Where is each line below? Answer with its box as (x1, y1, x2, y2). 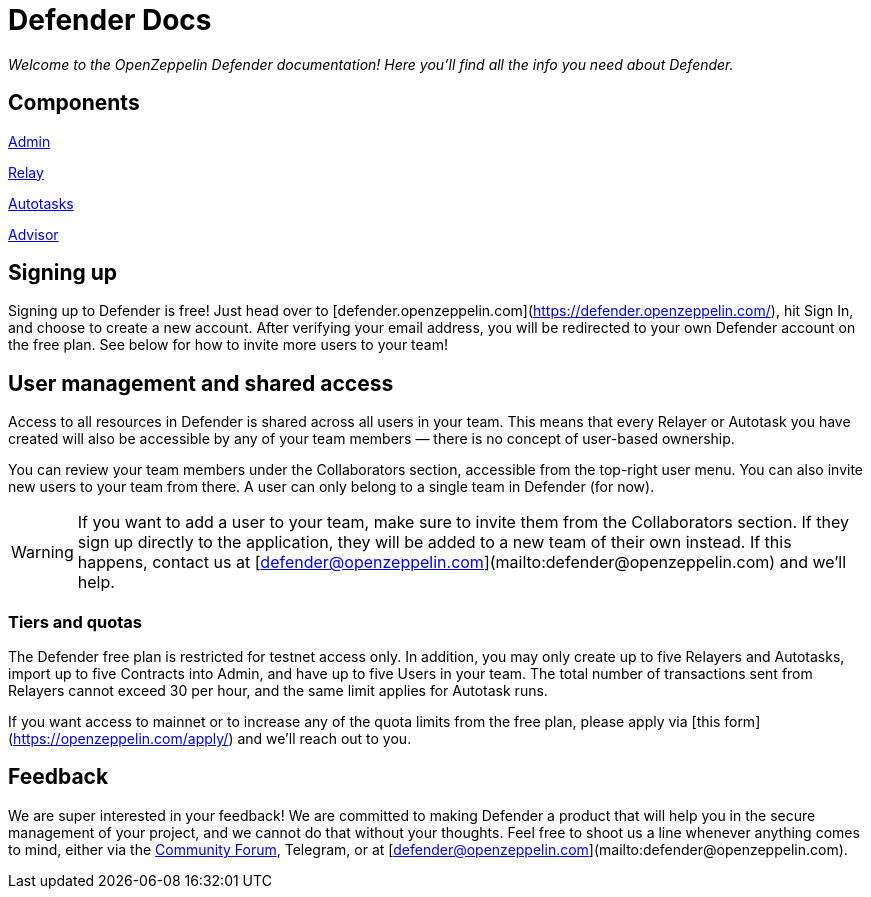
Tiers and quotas (8, 611, 142, 632)
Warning (11, 542, 74, 563)
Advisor (8, 225, 59, 243)
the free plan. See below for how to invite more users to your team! (8, 336, 449, 354)
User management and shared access (8, 370, 394, 396)
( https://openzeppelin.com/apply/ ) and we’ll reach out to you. (8, 730, 412, 748)
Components (8, 90, 140, 116)
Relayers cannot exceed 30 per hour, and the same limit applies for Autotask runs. (8, 682, 548, 700)
